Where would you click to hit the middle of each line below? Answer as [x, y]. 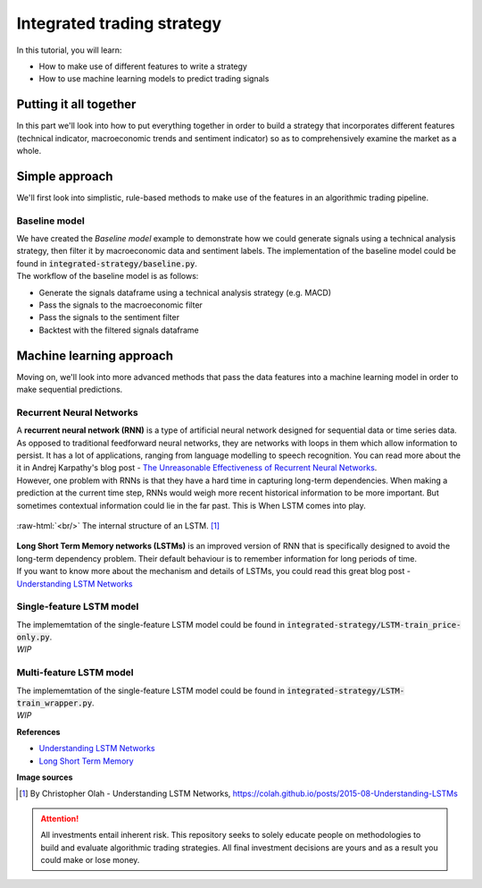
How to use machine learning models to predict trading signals [154, 79]
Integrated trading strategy [119, 23]
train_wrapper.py [54, 703]
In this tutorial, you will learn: [69, 50]
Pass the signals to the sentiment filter [109, 317]
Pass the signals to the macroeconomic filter [120, 305]
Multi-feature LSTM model [75, 672]
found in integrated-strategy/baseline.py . [107, 263]
